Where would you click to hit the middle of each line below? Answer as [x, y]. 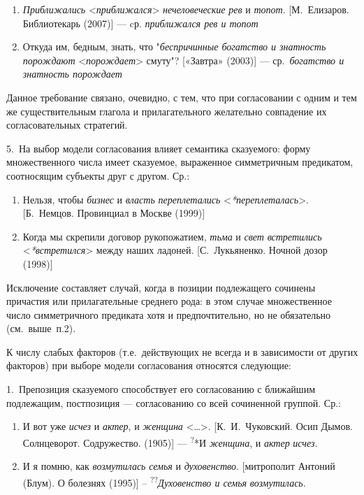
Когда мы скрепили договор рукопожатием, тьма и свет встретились [172, 236]
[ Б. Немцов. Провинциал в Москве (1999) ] [114, 213]
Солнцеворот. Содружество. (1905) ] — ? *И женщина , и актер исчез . [170, 441]
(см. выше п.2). [41, 328]
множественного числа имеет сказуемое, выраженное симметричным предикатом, [180, 162]
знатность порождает [72, 74]
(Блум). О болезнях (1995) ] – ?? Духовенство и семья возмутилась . [164, 481]
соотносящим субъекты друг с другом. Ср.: [98, 175]
